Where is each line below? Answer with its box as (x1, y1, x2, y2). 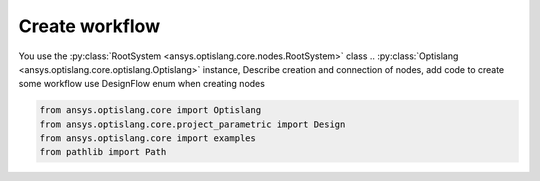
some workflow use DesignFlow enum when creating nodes (18, 78, 265, 90)
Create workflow (18, 15, 160, 37)
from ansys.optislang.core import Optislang (39, 105, 262, 116)
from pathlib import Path (39, 146, 167, 158)
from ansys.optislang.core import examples (39, 133, 257, 144)
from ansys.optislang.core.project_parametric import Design (39, 118, 346, 130)
